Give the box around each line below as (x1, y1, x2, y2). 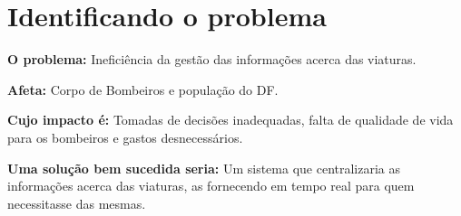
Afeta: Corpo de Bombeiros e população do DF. (7, 80, 279, 99)
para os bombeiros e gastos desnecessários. (7, 127, 243, 146)
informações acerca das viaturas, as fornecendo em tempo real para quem (7, 176, 415, 195)
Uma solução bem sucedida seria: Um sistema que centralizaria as (7, 158, 401, 177)
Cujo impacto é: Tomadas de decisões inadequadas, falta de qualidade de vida (7, 110, 454, 129)
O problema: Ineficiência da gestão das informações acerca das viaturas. (7, 50, 417, 69)
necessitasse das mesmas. (7, 193, 146, 212)
